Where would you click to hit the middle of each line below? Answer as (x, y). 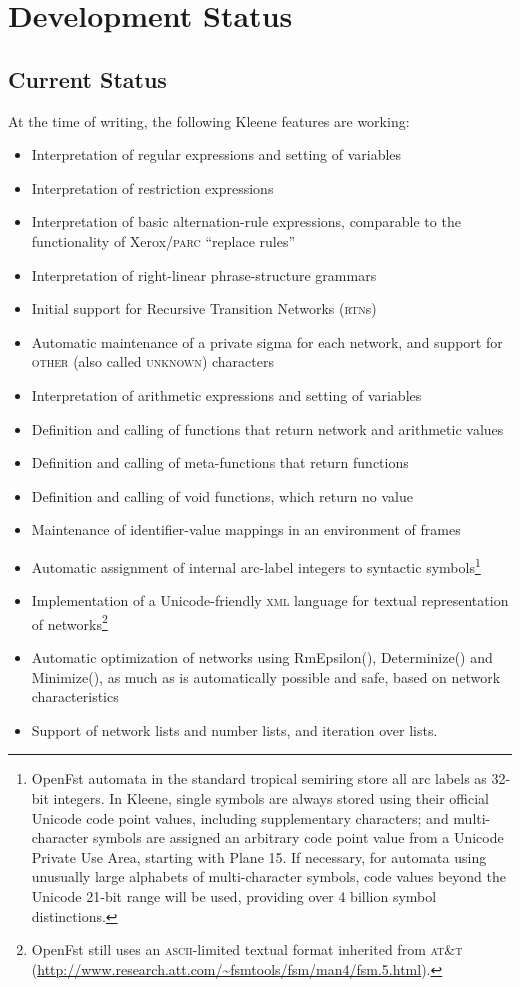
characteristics (75, 696)
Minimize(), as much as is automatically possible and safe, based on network (266, 676)
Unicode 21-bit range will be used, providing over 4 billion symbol (234, 895)
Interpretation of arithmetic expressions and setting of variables (226, 394)
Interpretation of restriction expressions (152, 187)
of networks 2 (69, 622)
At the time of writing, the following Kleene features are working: (209, 120)
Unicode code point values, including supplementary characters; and (240, 817)
